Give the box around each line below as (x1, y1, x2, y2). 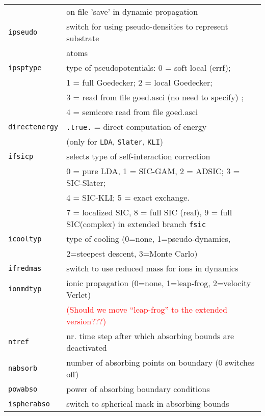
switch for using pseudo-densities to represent (66, 20, 228, 32)
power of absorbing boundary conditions (66, 383, 210, 395)
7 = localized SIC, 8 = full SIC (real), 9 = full (66, 206, 232, 218)
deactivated (66, 342, 107, 353)
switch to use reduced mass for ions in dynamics (66, 262, 238, 274)
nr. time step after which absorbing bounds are (66, 330, 234, 342)
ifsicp (8, 152, 34, 160)
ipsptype (8, 63, 42, 72)
